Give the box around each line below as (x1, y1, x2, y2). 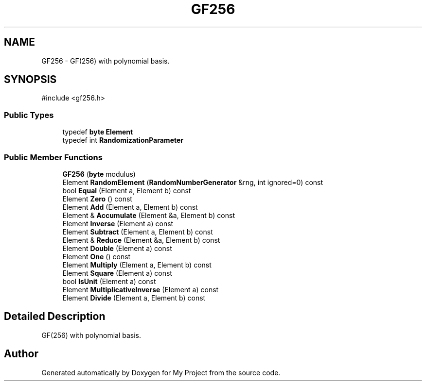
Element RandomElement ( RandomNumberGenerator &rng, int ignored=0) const (62, 178, 323, 186)
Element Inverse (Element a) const (62, 219, 174, 228)
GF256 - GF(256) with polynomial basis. (41, 56, 170, 65)
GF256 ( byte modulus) (62, 169, 136, 178)
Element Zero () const (62, 194, 132, 203)
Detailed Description (4, 310, 106, 323)
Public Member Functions (4, 152, 103, 162)
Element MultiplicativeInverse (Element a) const (62, 285, 219, 294)
